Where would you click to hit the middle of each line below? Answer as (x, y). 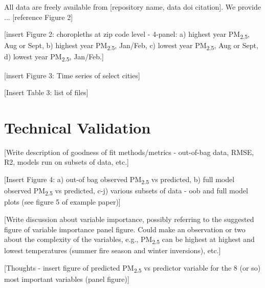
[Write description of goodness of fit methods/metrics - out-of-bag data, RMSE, (129, 152)
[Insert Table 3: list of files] (46, 92)
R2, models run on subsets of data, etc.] (67, 162)
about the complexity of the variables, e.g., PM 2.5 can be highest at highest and (129, 240)
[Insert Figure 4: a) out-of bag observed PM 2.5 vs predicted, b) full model (119, 180)
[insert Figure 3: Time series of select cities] (72, 75)
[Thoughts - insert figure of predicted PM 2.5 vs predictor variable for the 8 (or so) (132, 268)
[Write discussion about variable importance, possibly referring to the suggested (129, 219)
